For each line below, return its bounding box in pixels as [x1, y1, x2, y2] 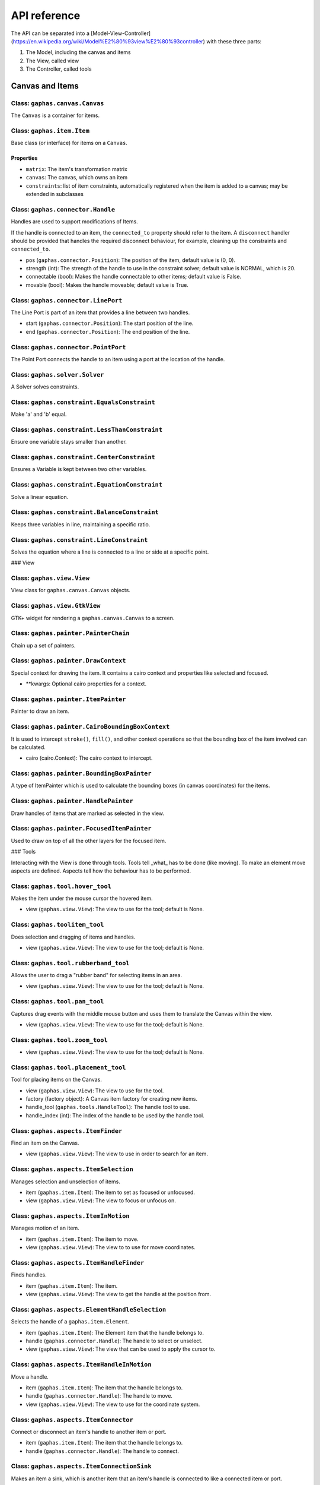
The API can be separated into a [11, 30, 90, 37]
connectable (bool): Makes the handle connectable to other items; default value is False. [25, 273, 242, 280]
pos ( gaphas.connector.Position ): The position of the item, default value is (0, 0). [25, 256, 236, 264]
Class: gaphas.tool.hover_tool [11, 882, 112, 890]
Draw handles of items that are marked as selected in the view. [11, 810, 165, 817]
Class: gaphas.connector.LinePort [11, 296, 123, 304]
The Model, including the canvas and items [25, 49, 131, 56]
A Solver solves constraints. [11, 383, 79, 390]
